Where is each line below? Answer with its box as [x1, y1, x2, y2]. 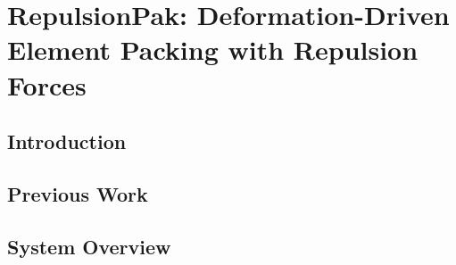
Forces [7, 66, 87, 103]
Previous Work [7, 179, 148, 207]
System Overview [7, 232, 171, 260]
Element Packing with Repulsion [7, 31, 419, 68]
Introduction [7, 128, 127, 155]
